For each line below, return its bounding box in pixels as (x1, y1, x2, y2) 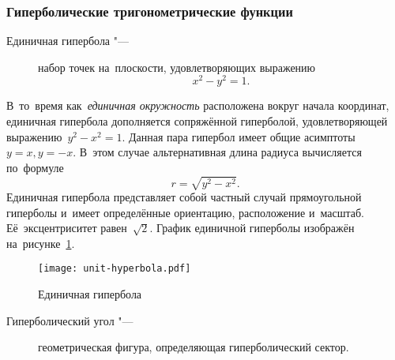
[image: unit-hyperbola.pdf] (38, 263, 191, 275)
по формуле (6, 159, 64, 175)
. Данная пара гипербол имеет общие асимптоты (122, 128, 355, 144)
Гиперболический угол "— (6, 312, 134, 328)
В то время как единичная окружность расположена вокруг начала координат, (6, 97, 389, 114)
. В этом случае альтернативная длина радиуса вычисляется (73, 144, 362, 160)
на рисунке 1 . (6, 234, 75, 251)
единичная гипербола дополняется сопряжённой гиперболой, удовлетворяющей (6, 113, 388, 129)
